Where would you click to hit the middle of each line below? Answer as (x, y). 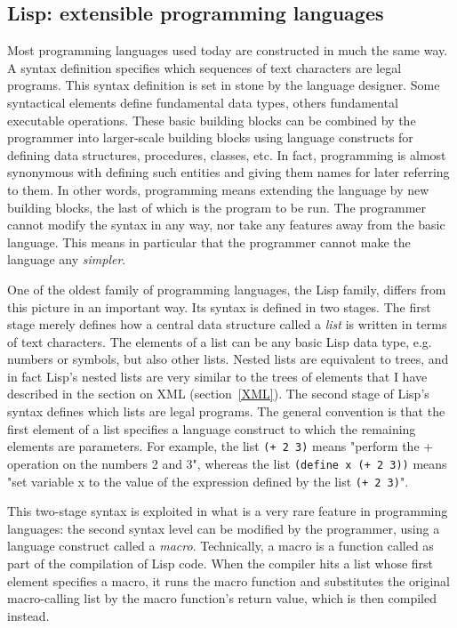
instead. (28, 615)
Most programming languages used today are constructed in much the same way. (228, 50)
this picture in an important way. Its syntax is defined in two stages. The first (219, 306)
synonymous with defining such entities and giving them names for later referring (228, 172)
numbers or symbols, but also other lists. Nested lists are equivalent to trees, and (228, 359)
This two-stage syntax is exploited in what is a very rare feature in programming (228, 511)
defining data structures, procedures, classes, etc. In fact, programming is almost (227, 154)
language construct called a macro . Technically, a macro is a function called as (220, 546)
